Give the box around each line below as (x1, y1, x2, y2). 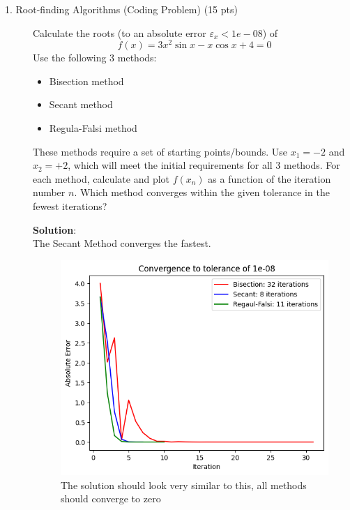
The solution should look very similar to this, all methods (61, 477, 307, 492)
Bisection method (49, 73, 124, 88)
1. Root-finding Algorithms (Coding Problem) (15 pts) (5, 2, 238, 16)
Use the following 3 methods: (33, 50, 157, 65)
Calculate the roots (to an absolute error (33, 25, 206, 40)
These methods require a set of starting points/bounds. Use (33, 144, 288, 158)
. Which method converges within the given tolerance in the (74, 185, 330, 200)
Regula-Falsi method (49, 121, 137, 135)
